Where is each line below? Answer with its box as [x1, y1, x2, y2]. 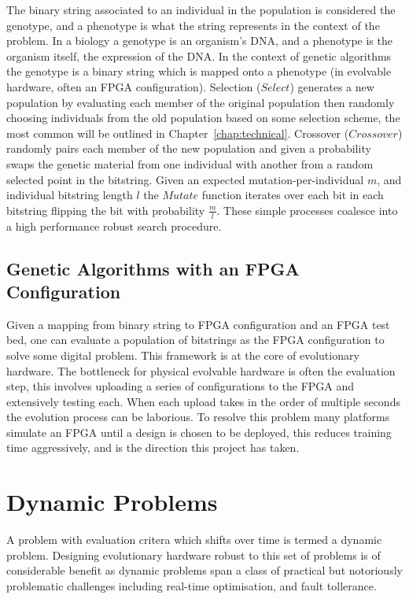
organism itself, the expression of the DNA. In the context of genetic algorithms [6, 47, 392, 64]
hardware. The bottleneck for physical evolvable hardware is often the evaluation [6, 362, 396, 379]
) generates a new [289, 78, 374, 94]
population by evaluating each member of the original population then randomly [6, 94, 395, 110]
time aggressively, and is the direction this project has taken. [6, 439, 300, 456]
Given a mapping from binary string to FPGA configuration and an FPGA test [6, 316, 390, 332]
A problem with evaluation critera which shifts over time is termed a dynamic [6, 531, 382, 548]
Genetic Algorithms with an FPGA [6, 256, 300, 280]
